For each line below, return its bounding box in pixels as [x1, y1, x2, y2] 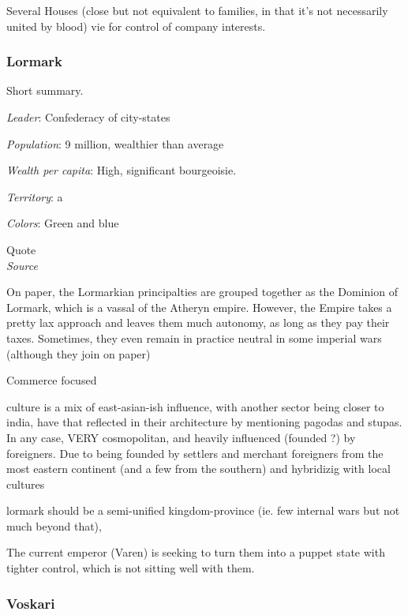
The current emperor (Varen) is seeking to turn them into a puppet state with [6, 544, 385, 561]
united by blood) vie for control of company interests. [6, 17, 266, 34]
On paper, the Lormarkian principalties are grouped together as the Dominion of [6, 283, 398, 300]
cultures [6, 475, 45, 492]
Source [6, 257, 38, 273]
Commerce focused [6, 372, 97, 388]
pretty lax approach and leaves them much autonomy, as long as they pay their [6, 314, 390, 331]
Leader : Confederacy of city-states [6, 109, 170, 125]
